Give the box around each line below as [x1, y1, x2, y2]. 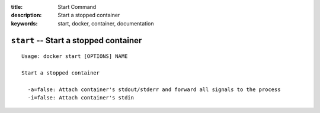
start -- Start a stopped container [11, 35, 142, 46]
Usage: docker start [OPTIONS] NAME [21, 53, 128, 60]
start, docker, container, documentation [57, 20, 154, 27]
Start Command [57, 4, 97, 10]
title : [11, 4, 23, 10]
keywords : [11, 20, 38, 27]
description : [11, 12, 42, 19]
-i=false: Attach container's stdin [27, 95, 135, 101]
